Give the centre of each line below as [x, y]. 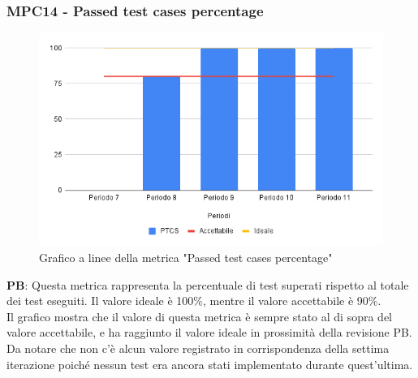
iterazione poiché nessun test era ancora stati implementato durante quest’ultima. [210, 364]
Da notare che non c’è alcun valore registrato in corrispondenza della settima [198, 348]
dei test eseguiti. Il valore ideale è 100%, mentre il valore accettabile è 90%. [194, 301]
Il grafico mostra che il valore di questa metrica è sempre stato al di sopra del [199, 316]
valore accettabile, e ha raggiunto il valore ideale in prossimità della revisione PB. [209, 332]
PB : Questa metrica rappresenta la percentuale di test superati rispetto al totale [208, 284]
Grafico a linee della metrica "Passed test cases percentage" [186, 257]
